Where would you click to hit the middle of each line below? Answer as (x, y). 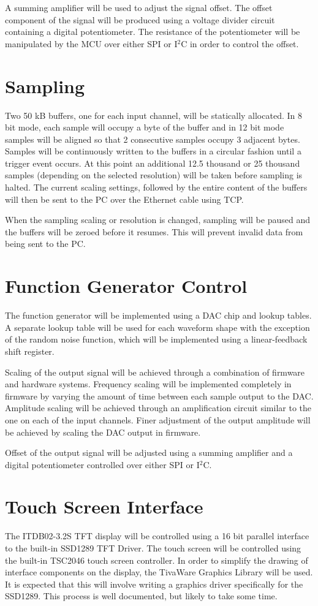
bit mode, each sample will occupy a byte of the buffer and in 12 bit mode (145, 127)
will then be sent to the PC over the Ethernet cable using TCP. (124, 199)
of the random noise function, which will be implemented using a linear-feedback (156, 339)
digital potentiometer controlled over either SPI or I (102, 464)
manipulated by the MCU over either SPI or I (91, 43)
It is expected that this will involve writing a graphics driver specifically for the (154, 584)
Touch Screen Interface (104, 506)
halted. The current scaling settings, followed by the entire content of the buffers (156, 187)
